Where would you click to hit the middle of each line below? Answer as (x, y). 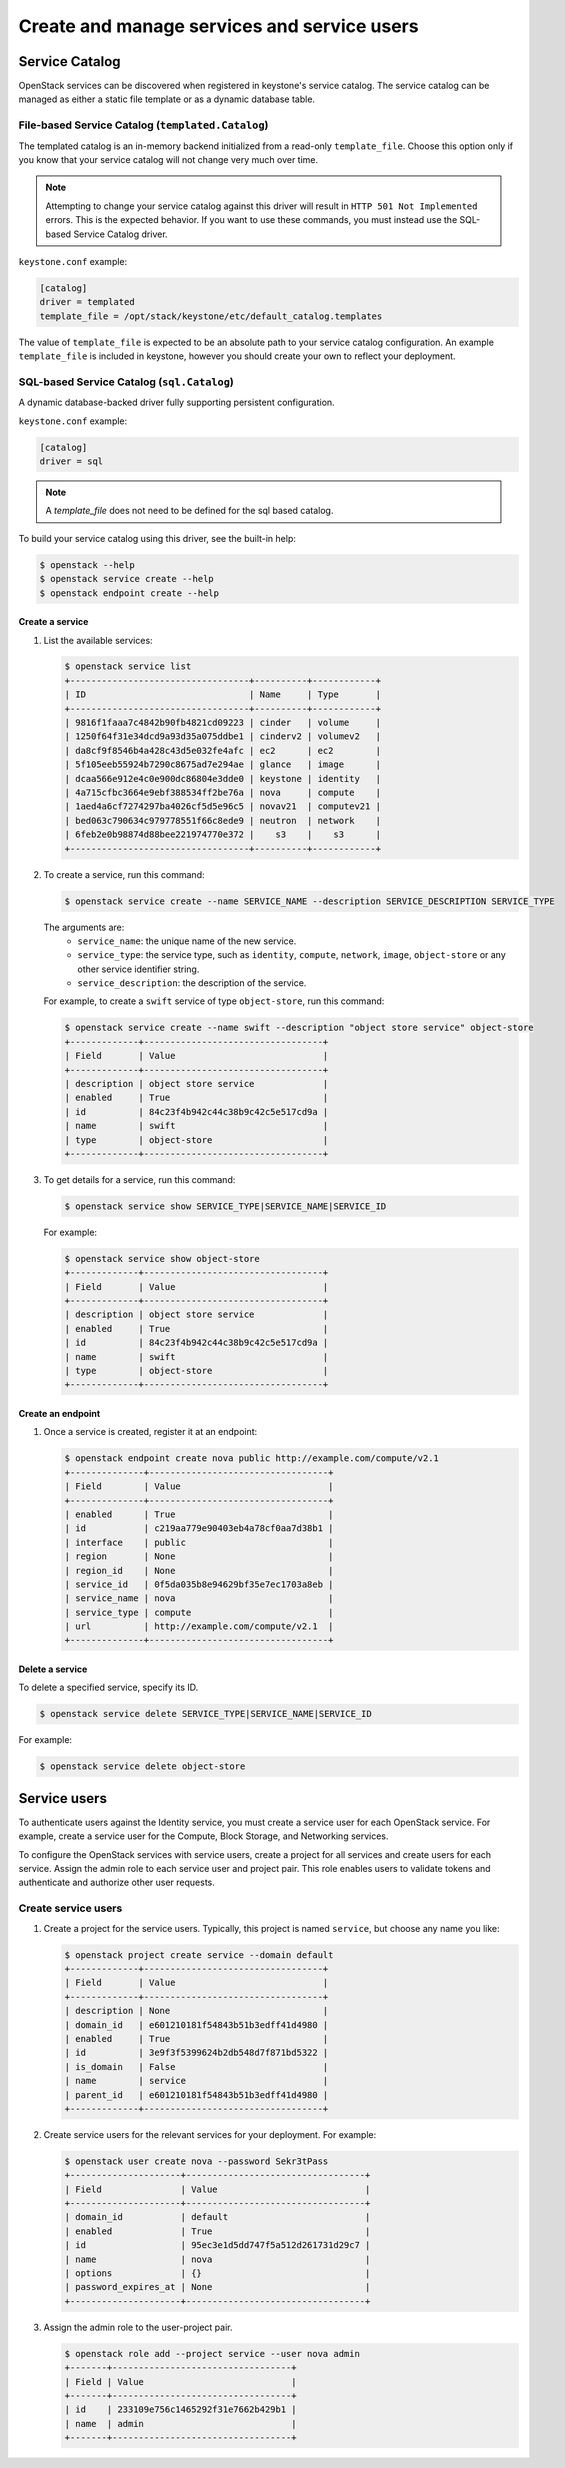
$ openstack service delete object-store (142, 1766)
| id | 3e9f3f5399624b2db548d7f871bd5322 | (196, 2053)
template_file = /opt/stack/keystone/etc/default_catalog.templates (211, 316)
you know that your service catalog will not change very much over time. (168, 159)
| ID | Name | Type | (223, 694)
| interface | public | (199, 1542)
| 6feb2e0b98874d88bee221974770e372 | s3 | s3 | (223, 834)
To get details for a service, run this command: (139, 1179)
